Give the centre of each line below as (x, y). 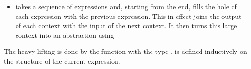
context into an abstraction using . (67, 35)
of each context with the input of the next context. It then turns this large (126, 26)
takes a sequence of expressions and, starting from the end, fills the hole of (126, 6)
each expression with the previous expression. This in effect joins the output (128, 16)
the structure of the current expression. (62, 60)
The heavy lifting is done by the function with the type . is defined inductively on (125, 51)
